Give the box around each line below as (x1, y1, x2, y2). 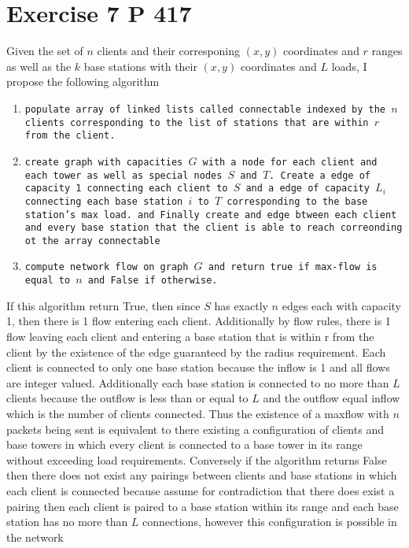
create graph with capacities (24, 156, 183, 168)
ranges (371, 43, 403, 59)
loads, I (331, 57, 367, 74)
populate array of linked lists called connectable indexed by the (24, 103, 385, 115)
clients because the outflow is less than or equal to (6, 390, 249, 406)
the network (6, 528, 64, 545)
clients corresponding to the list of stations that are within (24, 117, 369, 128)
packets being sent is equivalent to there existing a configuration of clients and (6, 420, 384, 437)
